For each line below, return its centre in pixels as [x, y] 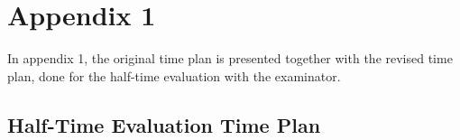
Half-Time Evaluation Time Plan [164, 124]
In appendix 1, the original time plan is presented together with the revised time [230, 58]
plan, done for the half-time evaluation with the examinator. [174, 75]
